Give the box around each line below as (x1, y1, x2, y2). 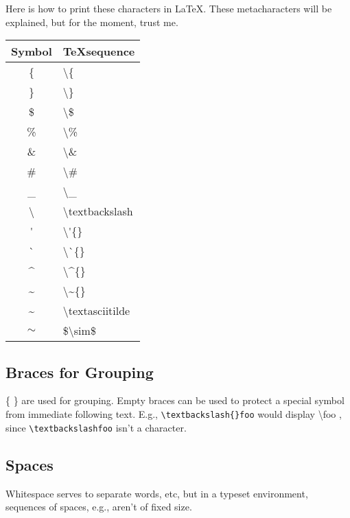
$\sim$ (62, 322, 96, 339)
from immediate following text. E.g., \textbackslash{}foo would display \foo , (5, 406, 342, 421)
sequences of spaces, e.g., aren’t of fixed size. (5, 499, 192, 514)
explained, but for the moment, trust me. (5, 14, 178, 29)
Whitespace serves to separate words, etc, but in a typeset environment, (5, 486, 308, 500)
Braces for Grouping (5, 361, 154, 382)
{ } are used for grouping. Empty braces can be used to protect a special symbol (5, 393, 345, 408)
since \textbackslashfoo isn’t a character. (5, 420, 187, 434)
